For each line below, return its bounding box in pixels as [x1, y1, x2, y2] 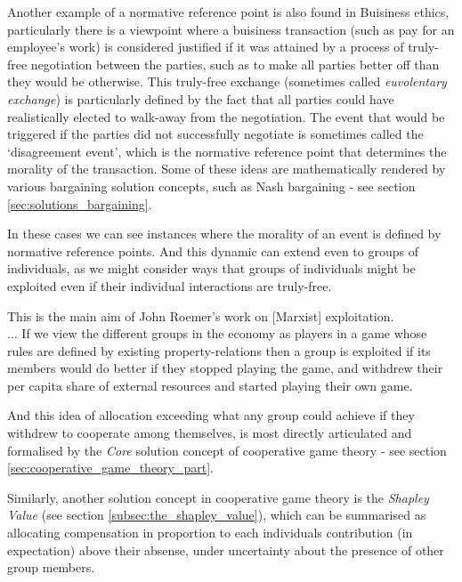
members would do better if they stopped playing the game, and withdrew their [7, 359, 443, 377]
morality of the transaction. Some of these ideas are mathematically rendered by [7, 159, 446, 178]
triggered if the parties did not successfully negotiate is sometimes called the [7, 125, 424, 143]
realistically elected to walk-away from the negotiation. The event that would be [7, 107, 445, 125]
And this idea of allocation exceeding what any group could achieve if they [7, 406, 415, 424]
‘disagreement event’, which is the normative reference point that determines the [7, 141, 447, 160]
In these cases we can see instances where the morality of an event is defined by [7, 224, 442, 243]
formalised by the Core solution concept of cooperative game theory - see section [7, 441, 447, 459]
